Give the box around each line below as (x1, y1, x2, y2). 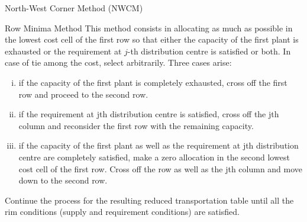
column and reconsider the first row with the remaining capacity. (18, 119, 254, 131)
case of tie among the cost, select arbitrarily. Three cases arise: (5, 56, 232, 69)
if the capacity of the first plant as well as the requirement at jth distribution (18, 139, 299, 152)
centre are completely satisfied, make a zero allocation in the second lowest (18, 150, 290, 163)
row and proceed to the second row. (18, 88, 148, 100)
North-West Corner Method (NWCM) (5, 2, 143, 14)
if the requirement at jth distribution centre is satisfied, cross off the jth (18, 108, 279, 120)
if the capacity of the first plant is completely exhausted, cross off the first (18, 76, 287, 88)
